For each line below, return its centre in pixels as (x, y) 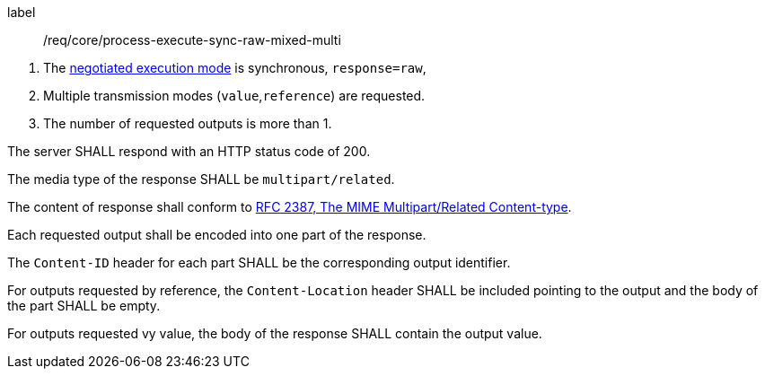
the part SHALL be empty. (84, 306)
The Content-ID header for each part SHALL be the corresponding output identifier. (259, 262)
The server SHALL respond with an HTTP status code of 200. (189, 151)
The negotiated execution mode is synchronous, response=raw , (235, 68)
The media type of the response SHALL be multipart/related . (201, 179)
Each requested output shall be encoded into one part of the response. (217, 235)
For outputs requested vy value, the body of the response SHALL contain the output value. (275, 333)
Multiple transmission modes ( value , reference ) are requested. (234, 96)
